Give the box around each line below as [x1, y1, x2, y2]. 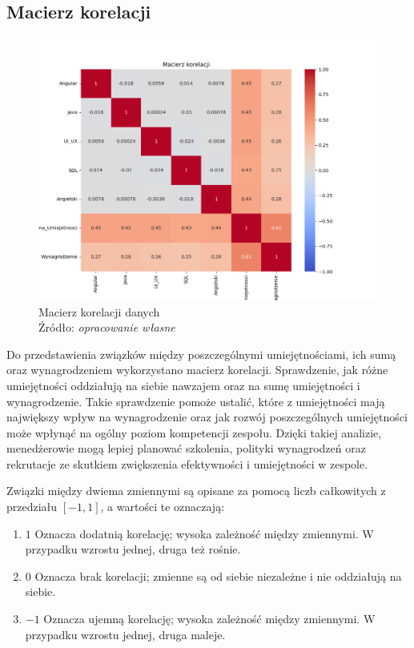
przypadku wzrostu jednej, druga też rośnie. [25, 541, 241, 557]
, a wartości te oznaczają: [100, 498, 225, 515]
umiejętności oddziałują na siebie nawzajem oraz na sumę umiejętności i [6, 376, 360, 393]
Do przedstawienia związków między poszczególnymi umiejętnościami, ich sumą [6, 345, 396, 362]
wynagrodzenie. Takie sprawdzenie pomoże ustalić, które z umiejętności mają [6, 392, 385, 409]
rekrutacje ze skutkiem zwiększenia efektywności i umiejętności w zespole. [6, 455, 368, 472]
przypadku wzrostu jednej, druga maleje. [25, 626, 226, 642]
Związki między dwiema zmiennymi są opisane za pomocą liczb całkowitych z [6, 482, 386, 499]
